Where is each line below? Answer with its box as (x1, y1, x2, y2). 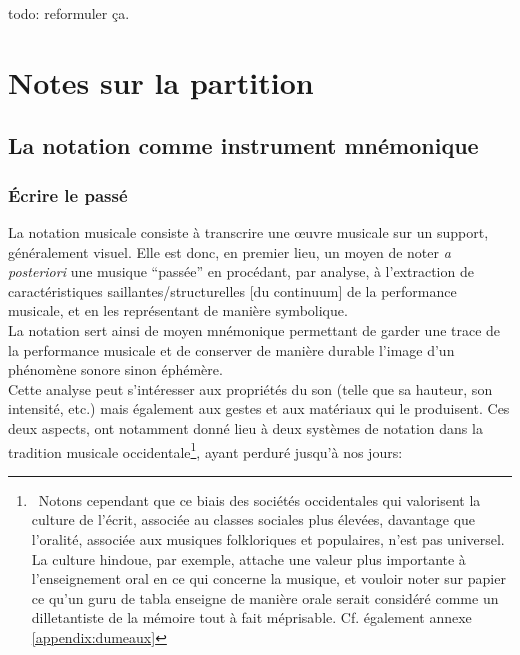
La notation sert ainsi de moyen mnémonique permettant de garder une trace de (8, 319, 501, 340)
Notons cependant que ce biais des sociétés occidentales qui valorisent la (38, 489, 481, 510)
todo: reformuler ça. (8, 3, 130, 23)
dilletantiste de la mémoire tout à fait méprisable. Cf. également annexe (31, 607, 472, 628)
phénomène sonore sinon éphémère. (8, 359, 223, 380)
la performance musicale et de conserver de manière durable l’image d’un (8, 339, 455, 360)
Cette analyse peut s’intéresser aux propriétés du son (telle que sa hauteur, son (8, 378, 493, 399)
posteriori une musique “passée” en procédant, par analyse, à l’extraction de (8, 261, 474, 282)
